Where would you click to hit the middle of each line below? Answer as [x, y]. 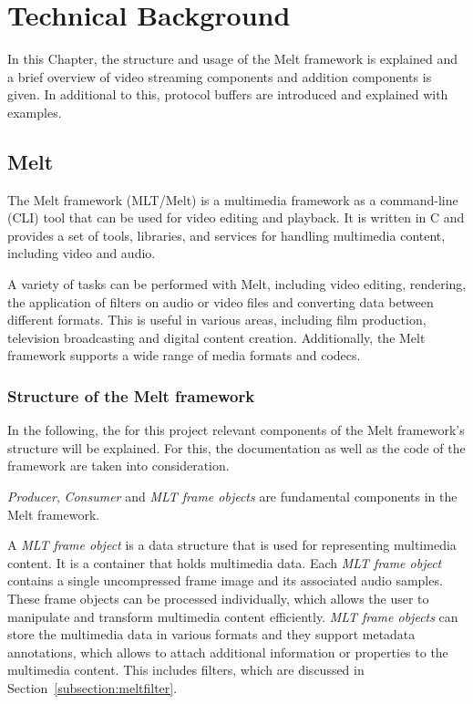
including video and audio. [82, 253]
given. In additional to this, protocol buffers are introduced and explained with [228, 94]
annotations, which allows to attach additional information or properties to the [228, 652]
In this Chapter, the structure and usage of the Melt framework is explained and [233, 59]
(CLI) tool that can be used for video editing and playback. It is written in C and [236, 217]
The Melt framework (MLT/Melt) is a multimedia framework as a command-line [233, 199]
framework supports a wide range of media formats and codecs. [184, 355]
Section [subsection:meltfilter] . [93, 687]
